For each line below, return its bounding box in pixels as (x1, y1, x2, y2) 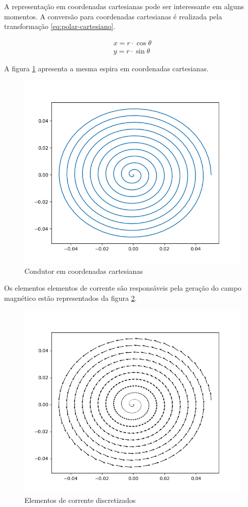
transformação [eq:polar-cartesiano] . (4, 21, 116, 32)
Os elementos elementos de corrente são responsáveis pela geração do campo (4, 283, 242, 293)
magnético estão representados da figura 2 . (4, 292, 137, 303)
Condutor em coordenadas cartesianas (24, 265, 143, 276)
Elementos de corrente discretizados (24, 495, 136, 505)
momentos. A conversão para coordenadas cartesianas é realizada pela (4, 11, 222, 21)
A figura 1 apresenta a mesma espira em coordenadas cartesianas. (4, 63, 209, 73)
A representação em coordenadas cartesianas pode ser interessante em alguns (4, 1, 244, 11)
